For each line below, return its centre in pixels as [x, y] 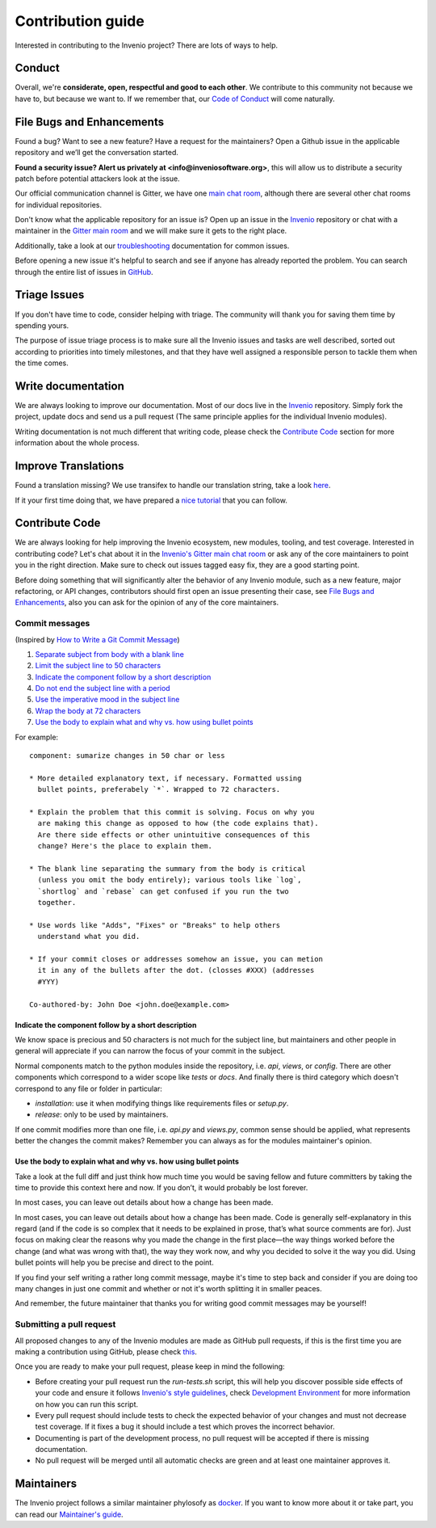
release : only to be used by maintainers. [102, 1114]
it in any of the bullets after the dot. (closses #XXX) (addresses [176, 970]
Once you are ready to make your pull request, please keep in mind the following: [150, 1366]
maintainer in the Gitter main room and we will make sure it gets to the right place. [151, 231]
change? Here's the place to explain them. [125, 846]
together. [57, 903]
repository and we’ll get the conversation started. [97, 153]
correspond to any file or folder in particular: [89, 1088]
